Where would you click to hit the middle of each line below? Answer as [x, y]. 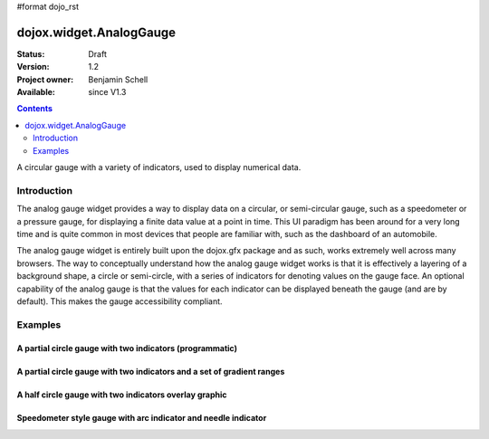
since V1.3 [107, 92]
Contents [35, 109]
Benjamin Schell [118, 79]
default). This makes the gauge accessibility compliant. [120, 301]
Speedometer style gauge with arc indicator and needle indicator [142, 418]
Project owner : [45, 79]
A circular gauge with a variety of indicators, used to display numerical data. [159, 167]
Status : [31, 53]
